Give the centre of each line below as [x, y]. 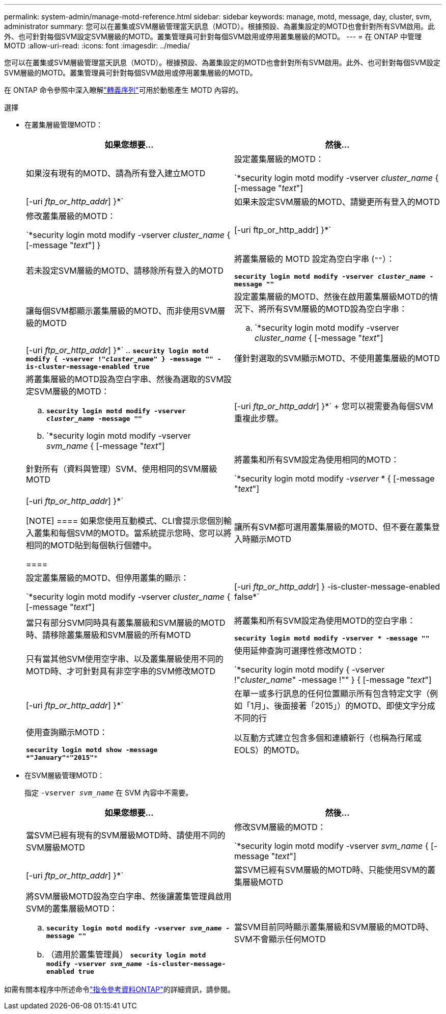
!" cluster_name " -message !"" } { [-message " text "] [333, 680]
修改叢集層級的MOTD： [71, 216]
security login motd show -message [92, 750]
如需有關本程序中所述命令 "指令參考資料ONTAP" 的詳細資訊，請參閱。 [119, 989]
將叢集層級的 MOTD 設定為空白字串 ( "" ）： [315, 259]
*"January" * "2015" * [62, 757]
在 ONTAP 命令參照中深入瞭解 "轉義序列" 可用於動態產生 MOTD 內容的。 [123, 90]
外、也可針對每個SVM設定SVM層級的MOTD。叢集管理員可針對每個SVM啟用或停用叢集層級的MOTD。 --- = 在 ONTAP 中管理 [213, 36]
